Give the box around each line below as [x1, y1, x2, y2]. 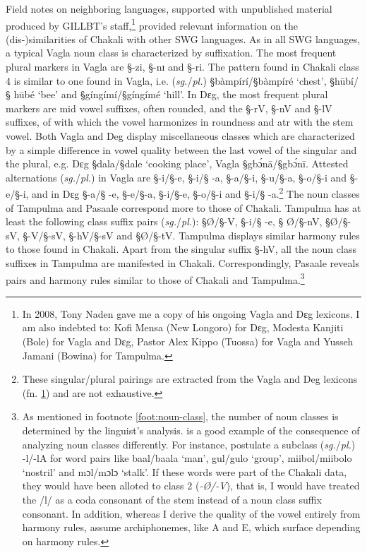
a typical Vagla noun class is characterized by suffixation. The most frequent [6, 45, 337, 60]
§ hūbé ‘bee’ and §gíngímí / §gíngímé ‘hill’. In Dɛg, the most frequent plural [6, 87, 328, 102]
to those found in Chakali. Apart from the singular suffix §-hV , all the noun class [6, 242, 356, 256]
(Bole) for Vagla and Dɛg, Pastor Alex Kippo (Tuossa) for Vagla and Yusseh [22, 334, 354, 349]
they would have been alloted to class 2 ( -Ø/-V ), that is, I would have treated [22, 478, 360, 493]
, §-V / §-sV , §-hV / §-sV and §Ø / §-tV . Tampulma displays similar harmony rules [17, 227, 360, 242]
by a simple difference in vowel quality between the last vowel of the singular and [6, 142, 357, 157]
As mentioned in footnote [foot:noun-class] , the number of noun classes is [22, 409, 339, 424]
